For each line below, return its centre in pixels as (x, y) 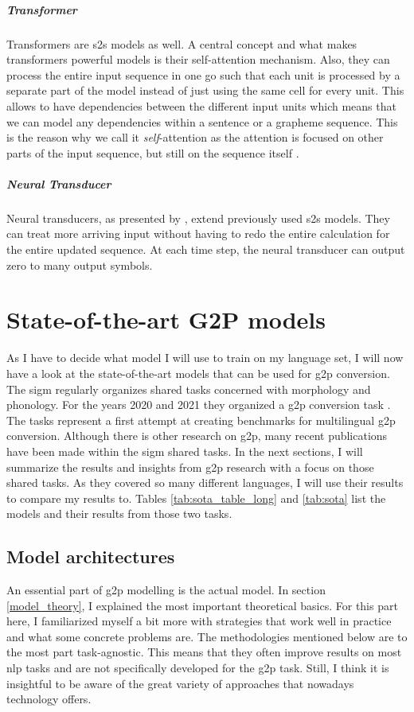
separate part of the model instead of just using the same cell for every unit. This (205, 90)
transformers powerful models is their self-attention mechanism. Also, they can (198, 59)
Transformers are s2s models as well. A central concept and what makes (182, 43)
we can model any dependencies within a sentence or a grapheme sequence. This (202, 121)
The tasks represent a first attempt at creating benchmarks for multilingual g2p (201, 420)
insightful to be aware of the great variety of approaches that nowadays (180, 683)
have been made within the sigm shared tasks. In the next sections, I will (185, 451)
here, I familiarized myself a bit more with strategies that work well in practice (199, 621)
